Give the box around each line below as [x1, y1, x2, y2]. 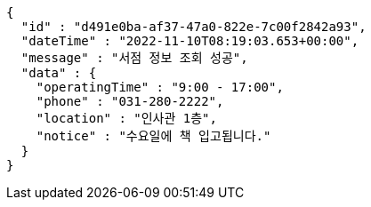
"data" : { [20, 66, 97, 80]
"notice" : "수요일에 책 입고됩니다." [36, 129, 271, 143]
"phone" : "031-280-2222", [36, 94, 224, 108]
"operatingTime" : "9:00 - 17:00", [36, 80, 284, 94]
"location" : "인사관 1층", [36, 111, 217, 125]
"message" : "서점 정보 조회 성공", [20, 51, 248, 65]
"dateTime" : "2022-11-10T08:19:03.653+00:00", [20, 34, 359, 48]
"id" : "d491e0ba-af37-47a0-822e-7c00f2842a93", [20, 20, 367, 34]
